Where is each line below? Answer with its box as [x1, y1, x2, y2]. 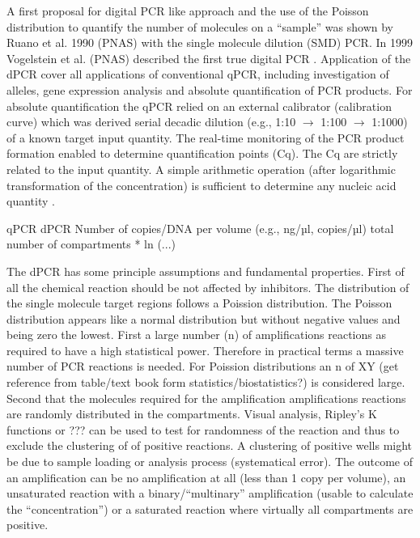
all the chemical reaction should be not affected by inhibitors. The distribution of [6, 278, 409, 295]
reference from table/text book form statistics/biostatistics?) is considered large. [6, 374, 405, 391]
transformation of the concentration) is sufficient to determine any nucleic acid [6, 176, 397, 193]
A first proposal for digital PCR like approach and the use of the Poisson [6, 2, 369, 19]
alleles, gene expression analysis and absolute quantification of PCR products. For [6, 81, 413, 98]
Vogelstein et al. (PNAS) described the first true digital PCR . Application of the [6, 49, 411, 66]
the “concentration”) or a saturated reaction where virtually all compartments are [6, 500, 414, 517]
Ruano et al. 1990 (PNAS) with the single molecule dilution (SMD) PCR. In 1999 [6, 34, 413, 51]
